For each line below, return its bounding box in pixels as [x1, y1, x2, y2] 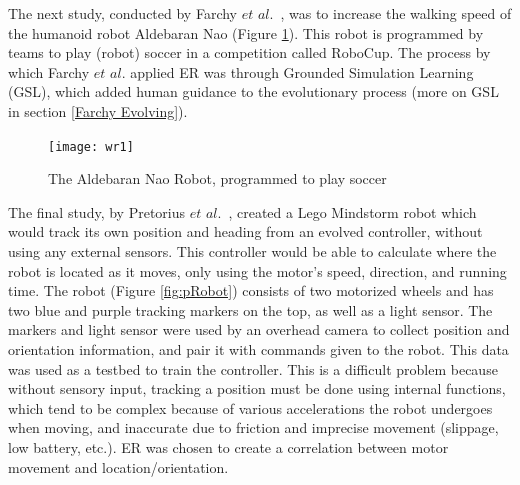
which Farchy [8, 61, 90, 82]
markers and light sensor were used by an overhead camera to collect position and [8, 319, 510, 340]
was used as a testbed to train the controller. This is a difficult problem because [8, 358, 498, 379]
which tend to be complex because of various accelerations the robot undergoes [8, 397, 493, 418]
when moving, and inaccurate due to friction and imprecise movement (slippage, [8, 417, 499, 438]
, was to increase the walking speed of [280, 3, 512, 23]
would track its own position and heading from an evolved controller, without [8, 221, 483, 242]
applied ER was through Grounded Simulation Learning [130, 61, 474, 82]
